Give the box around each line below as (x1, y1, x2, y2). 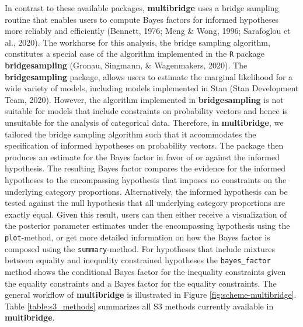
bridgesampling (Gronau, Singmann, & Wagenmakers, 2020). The (5, 59, 248, 71)
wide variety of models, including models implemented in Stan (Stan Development (5, 82, 299, 94)
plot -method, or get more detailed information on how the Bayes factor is (5, 230, 270, 243)
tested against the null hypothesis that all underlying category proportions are (5, 197, 285, 209)
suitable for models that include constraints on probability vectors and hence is (5, 105, 288, 117)
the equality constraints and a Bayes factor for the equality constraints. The (5, 277, 277, 289)
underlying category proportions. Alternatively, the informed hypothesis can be (5, 185, 288, 197)
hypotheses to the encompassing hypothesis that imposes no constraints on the (5, 173, 287, 185)
